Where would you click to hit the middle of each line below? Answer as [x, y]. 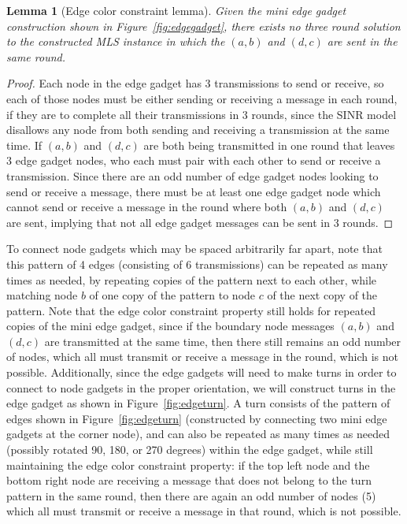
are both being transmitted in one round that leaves [269, 145]
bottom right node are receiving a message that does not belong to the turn [189, 480]
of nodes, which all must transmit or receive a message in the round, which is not [202, 357]
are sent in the [362, 41]
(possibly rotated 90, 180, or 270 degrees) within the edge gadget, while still [190, 450]
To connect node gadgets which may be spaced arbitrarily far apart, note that [194, 249]
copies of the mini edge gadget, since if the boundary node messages [170, 326]
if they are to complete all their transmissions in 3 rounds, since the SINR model [202, 114]
